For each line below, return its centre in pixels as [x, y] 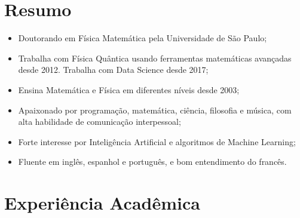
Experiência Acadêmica [102, 203]
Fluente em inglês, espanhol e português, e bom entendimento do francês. [152, 162]
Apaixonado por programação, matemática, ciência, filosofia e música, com [155, 110]
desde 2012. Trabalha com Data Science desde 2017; [113, 70]
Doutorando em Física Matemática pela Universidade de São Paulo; [143, 38]
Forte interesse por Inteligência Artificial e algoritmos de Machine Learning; [157, 141]
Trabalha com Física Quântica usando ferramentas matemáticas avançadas [155, 58]
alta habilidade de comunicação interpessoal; [100, 122]
